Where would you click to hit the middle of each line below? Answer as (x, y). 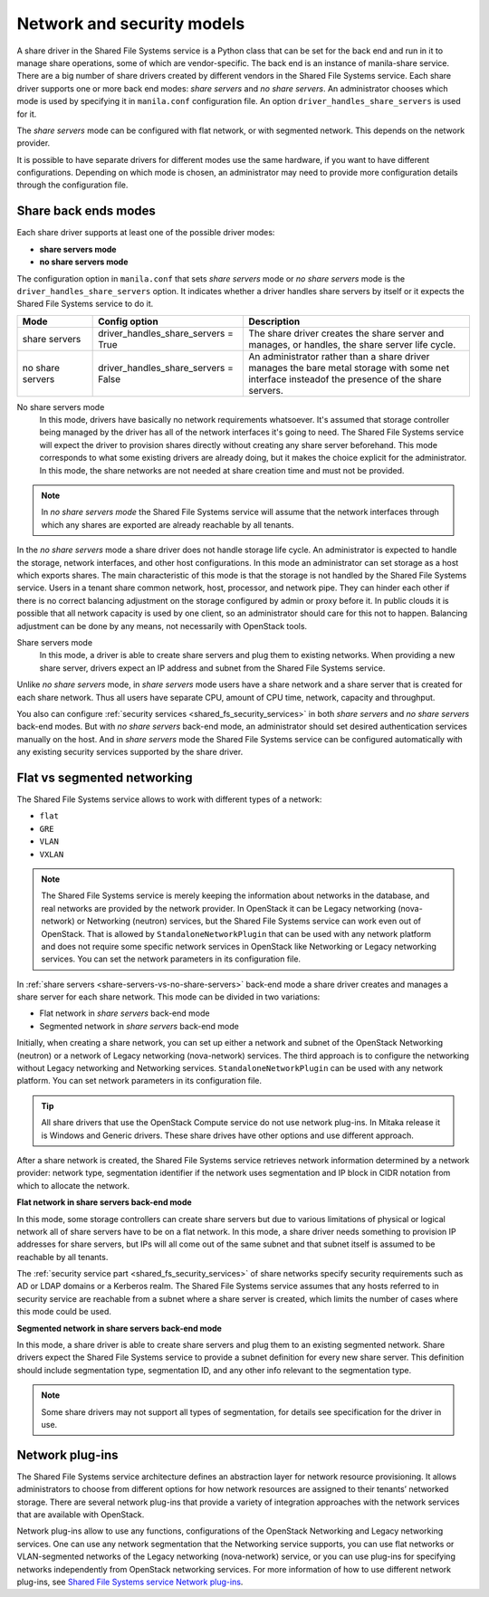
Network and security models (131, 24)
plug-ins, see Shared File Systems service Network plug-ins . (130, 1582)
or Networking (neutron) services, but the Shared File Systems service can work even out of (249, 921)
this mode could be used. (64, 1312)
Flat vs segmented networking (105, 777)
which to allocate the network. (73, 1185)
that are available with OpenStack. (81, 1515)
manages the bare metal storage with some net (349, 368)
